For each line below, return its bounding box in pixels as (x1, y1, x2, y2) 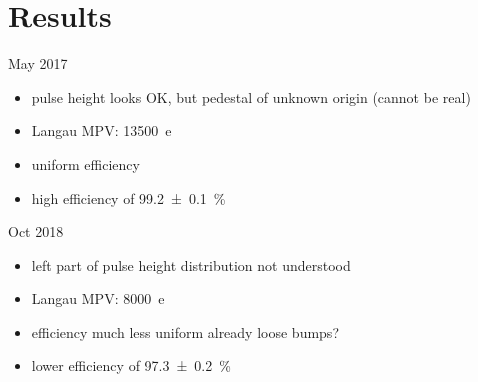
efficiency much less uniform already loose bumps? (31, 321, 339, 342)
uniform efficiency (31, 153, 140, 174)
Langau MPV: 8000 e (31, 288, 165, 309)
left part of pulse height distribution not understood (31, 254, 351, 275)
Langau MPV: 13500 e (31, 120, 172, 141)
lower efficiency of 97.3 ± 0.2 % (31, 355, 231, 376)
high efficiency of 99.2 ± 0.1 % (31, 187, 226, 208)
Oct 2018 (8, 221, 64, 242)
